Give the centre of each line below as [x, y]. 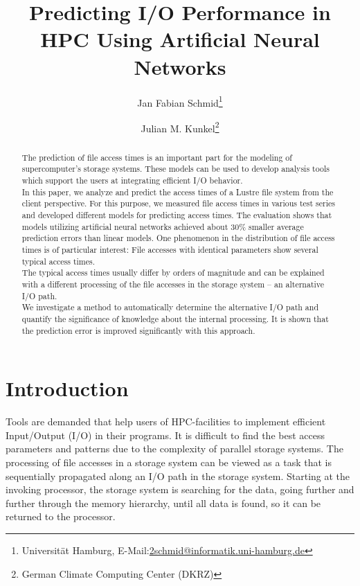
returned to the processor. [61, 516]
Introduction [67, 388]
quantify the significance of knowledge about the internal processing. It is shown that [175, 318]
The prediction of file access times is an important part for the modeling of [157, 157]
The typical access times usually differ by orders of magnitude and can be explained [173, 273]
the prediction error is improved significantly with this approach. [138, 330]
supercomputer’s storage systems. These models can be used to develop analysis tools [175, 169]
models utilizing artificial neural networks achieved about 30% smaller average [163, 226]
